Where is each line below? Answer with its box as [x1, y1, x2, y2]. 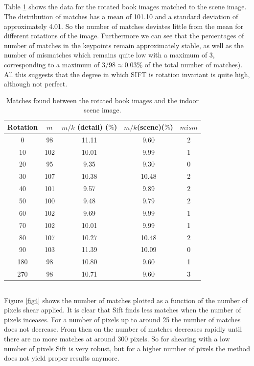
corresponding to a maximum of [4, 59, 100, 69]
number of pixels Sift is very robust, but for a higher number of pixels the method [4, 343, 251, 353]
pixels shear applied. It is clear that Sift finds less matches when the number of [4, 305, 241, 315]
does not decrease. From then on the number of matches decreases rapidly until [4, 324, 242, 334]
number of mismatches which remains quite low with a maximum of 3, [4, 50, 215, 60]
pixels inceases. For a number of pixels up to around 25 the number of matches [4, 314, 241, 324]
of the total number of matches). [144, 59, 243, 69]
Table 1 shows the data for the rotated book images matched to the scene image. [4, 1, 247, 12]
